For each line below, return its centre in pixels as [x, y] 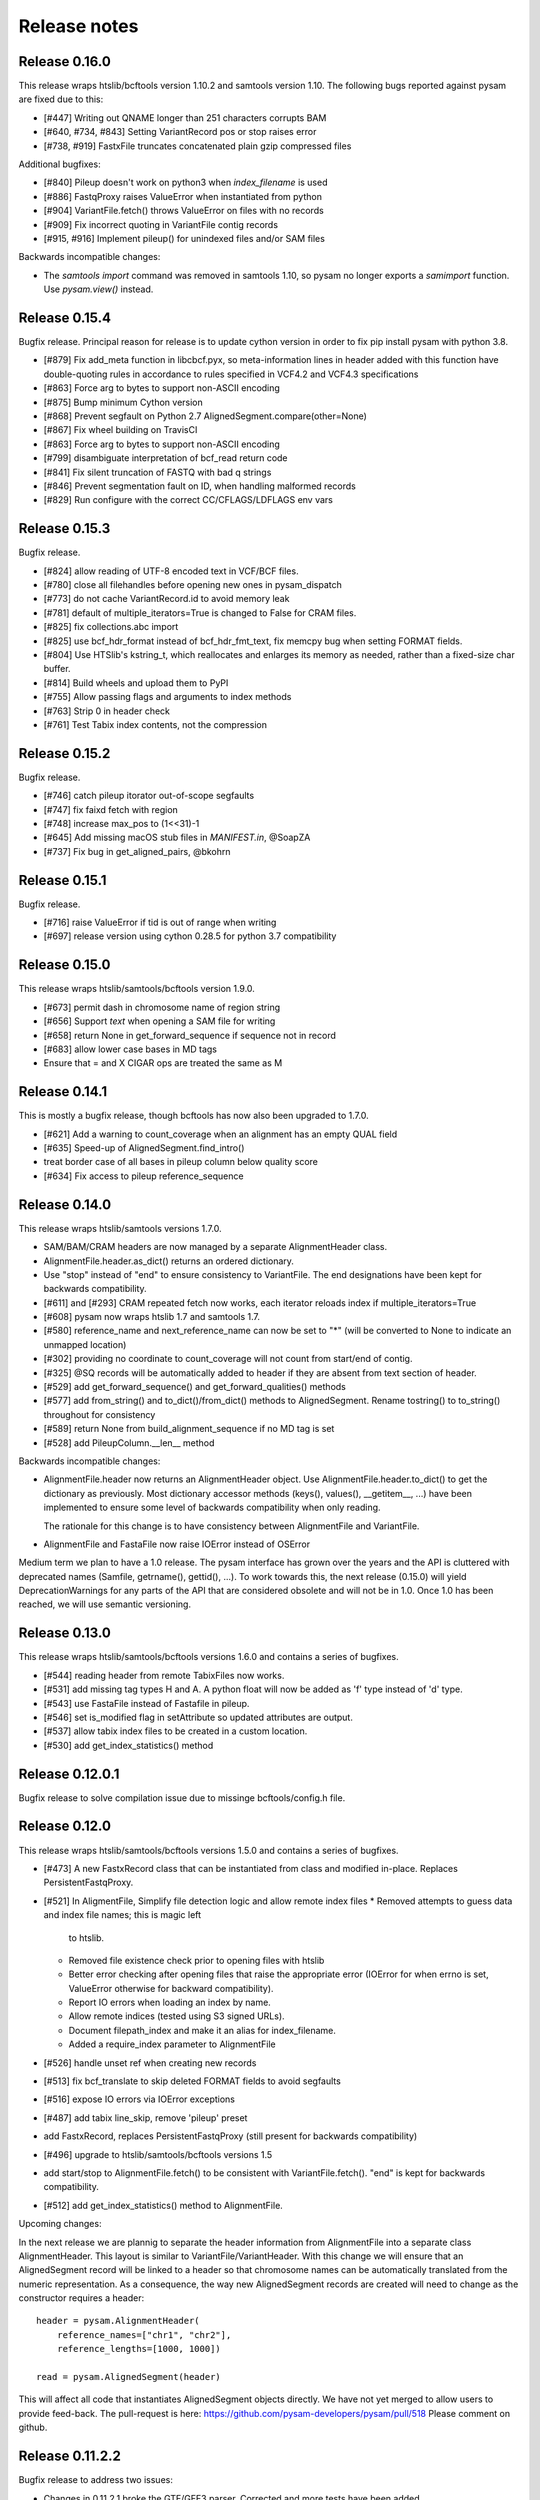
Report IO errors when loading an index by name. [170, 2002]
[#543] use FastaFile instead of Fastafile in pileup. [146, 1703]
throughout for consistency [99, 1414]
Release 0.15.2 [64, 753]
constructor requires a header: [81, 2298]
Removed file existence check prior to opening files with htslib [196, 1960]
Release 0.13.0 [65, 1633]
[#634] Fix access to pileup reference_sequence [143, 1176]
